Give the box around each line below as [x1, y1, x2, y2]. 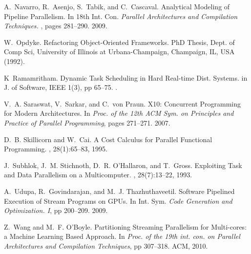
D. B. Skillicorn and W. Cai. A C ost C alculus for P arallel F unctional [4, 134, 212, 144]
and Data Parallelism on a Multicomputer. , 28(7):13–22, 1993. [4, 169, 192, 180]
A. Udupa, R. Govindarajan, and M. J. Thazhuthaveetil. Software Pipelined [4, 186, 235, 196]
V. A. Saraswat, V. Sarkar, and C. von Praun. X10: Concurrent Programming [4, 98, 241, 108]
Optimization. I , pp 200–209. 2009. [4, 205, 108, 215]
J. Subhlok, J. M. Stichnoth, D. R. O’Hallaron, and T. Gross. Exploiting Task [4, 160, 242, 170]
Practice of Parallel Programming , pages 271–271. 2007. [4, 117, 170, 127]
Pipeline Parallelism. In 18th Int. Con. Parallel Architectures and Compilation [4, 11, 238, 21]
